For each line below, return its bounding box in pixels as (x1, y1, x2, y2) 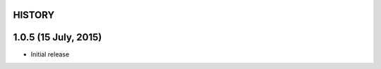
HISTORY (13, 9, 55, 21)
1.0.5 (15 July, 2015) (13, 31, 102, 43)
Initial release (30, 49, 70, 59)
